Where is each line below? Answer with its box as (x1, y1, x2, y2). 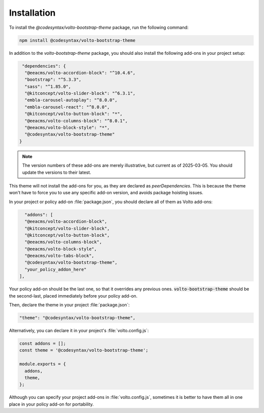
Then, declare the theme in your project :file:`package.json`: (9, 302, 130, 308)
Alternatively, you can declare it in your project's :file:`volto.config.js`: (9, 327, 149, 333)
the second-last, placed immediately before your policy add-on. (9, 293, 138, 298)
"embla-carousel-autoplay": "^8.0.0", (24, 97, 117, 103)
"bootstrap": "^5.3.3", (24, 77, 82, 83)
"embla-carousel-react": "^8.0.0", (24, 104, 110, 110)
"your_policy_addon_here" (24, 267, 87, 272)
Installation (9, 7, 56, 18)
